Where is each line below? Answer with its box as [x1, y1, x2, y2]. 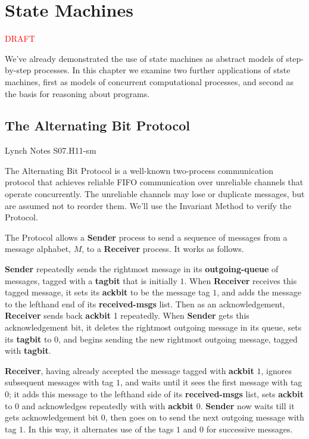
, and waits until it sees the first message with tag [120, 376, 302, 388]
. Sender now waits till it [200, 399, 295, 412]
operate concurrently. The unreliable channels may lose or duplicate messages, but [5, 188, 305, 200]
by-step [5, 64, 32, 76]
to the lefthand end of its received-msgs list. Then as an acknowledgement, [5, 297, 285, 310]
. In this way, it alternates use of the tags [23, 422, 174, 435]
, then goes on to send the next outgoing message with [105, 411, 304, 424]
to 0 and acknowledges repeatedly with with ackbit [5, 399, 193, 412]
